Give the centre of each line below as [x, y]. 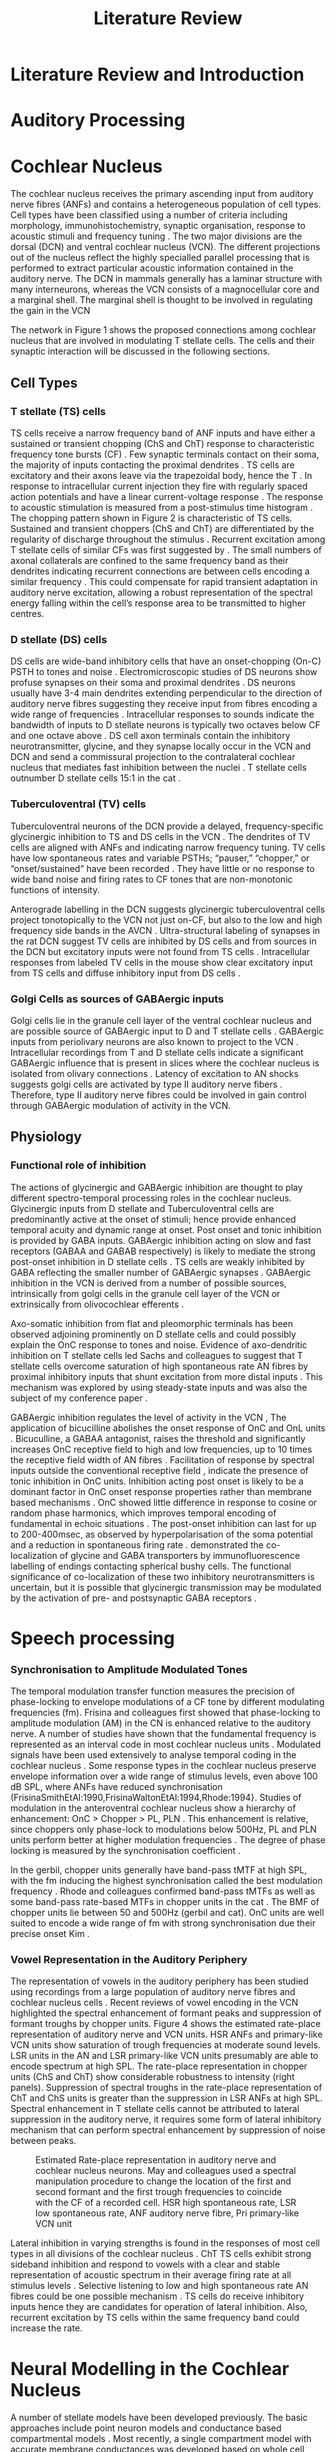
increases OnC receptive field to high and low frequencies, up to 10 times [161, 1449]
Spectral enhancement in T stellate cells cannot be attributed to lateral [155, 2109]
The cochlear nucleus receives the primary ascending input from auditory [162, 194]
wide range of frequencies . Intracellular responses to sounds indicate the [162, 714]
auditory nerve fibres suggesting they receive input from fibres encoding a [164, 704]
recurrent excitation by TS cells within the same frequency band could [155, 2318]
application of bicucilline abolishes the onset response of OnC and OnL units [168, 1428]
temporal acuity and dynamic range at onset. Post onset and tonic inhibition [166, 1229]
